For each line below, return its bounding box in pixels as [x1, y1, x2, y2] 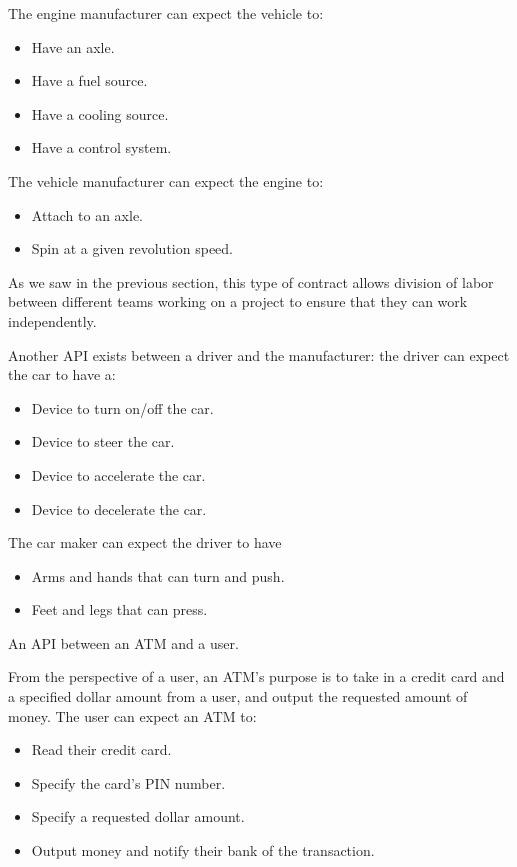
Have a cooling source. [31, 103, 169, 124]
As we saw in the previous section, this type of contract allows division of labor [8, 271, 494, 292]
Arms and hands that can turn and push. [31, 565, 285, 586]
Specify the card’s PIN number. [31, 772, 226, 793]
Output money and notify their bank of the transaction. [31, 840, 375, 861]
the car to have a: [8, 364, 116, 385]
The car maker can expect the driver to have [8, 532, 282, 553]
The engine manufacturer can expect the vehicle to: [8, 3, 324, 23]
